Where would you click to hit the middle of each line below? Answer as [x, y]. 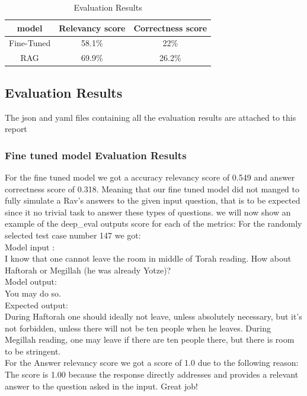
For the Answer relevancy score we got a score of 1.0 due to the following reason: [152, 363]
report [16, 129]
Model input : [30, 247]
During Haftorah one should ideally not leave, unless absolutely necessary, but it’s [153, 316]
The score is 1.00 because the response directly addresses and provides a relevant [152, 374]
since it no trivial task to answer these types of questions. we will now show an [148, 212]
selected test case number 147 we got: [73, 235]
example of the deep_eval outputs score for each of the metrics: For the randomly [153, 223]
